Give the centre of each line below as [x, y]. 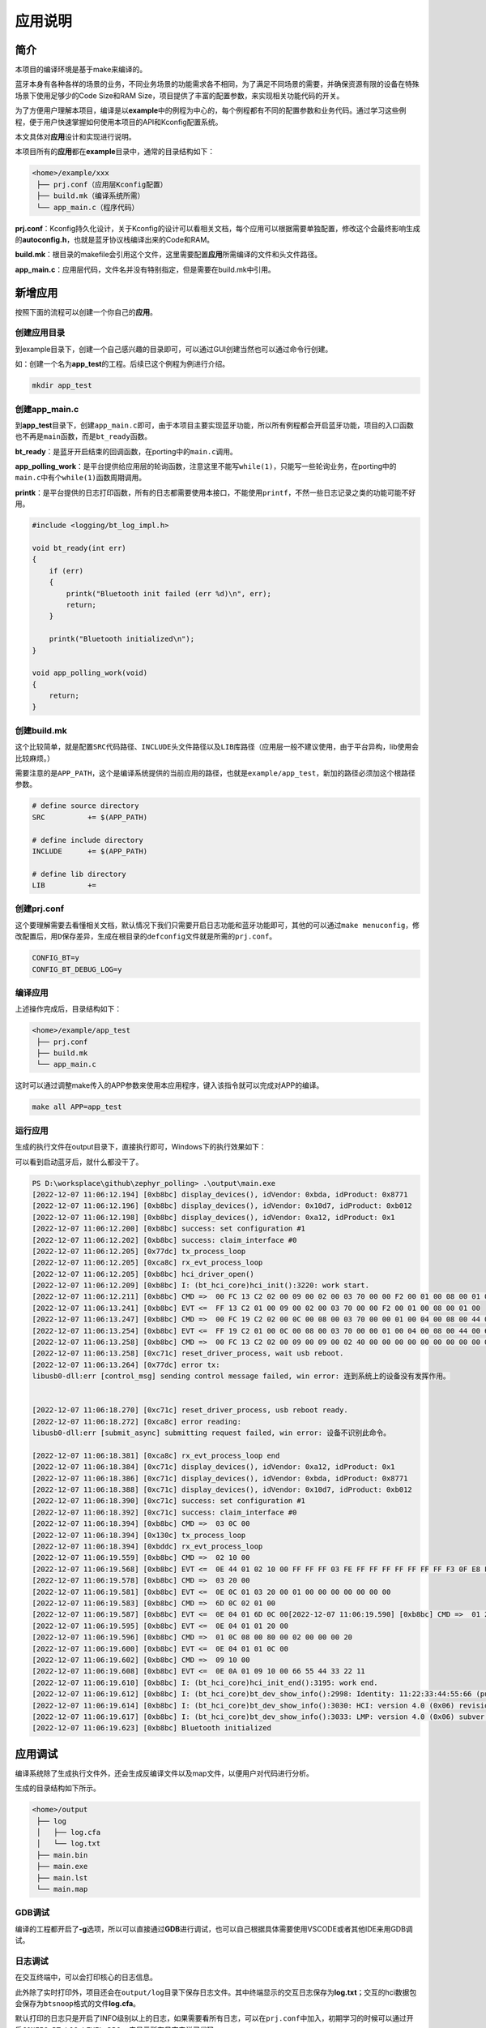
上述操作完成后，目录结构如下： [68, 1009]
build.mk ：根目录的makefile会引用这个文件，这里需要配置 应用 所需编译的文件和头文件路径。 [168, 255]
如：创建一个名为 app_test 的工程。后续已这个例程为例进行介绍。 [122, 364]
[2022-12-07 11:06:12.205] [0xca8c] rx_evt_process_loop [147, 1263]
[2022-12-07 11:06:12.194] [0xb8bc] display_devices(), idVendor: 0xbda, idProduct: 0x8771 [220, 1194]
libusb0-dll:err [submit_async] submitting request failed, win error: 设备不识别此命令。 [211, 1433]
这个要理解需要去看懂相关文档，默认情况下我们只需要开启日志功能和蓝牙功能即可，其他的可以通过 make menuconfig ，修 [217, 925]
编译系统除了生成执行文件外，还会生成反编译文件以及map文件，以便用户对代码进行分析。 [164, 1773]
